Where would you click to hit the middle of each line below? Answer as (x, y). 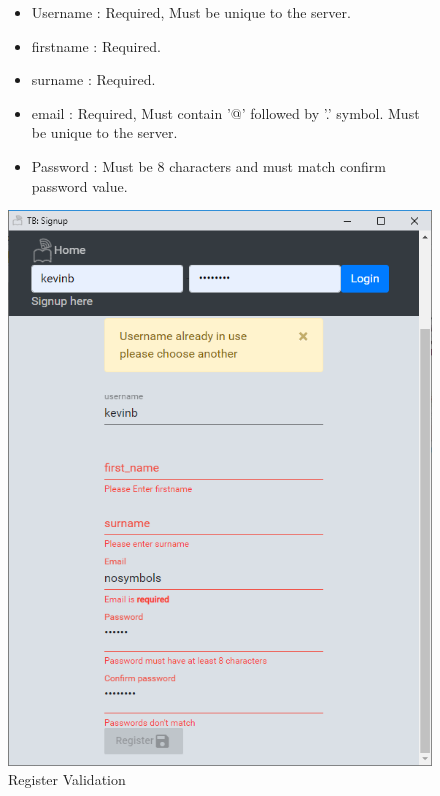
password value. (79, 185)
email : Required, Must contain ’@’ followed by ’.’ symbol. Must (225, 112)
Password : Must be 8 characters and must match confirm (208, 165)
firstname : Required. (96, 45)
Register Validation (67, 779)
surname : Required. (93, 79)
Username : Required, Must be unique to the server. (191, 12)
